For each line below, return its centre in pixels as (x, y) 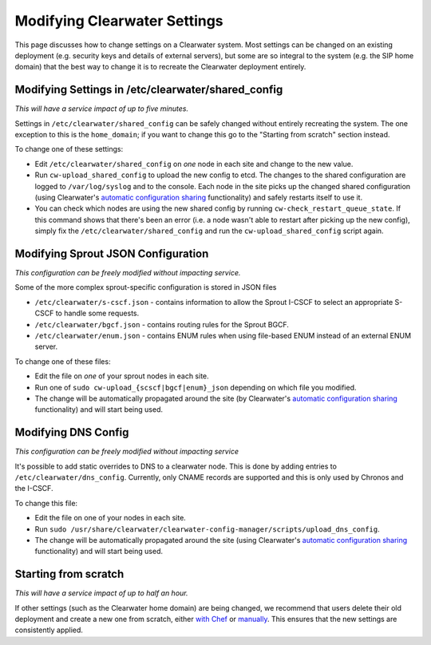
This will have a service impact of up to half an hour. (101, 593)
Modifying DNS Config (72, 432)
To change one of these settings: (69, 149)
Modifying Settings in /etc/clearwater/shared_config (149, 90)
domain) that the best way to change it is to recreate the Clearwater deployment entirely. (160, 67)
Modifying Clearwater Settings (119, 21)
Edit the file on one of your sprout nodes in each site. (122, 376)
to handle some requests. (97, 313)
